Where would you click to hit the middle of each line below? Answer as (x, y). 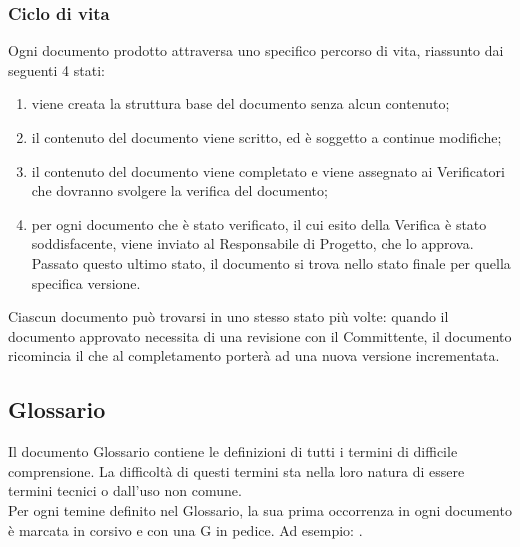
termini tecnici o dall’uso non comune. (125, 490)
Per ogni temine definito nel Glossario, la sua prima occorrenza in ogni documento (260, 509)
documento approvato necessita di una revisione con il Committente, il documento (260, 335)
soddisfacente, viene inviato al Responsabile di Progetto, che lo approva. (252, 243)
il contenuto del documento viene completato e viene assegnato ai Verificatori (268, 170)
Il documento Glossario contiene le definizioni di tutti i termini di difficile (233, 451)
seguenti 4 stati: (56, 69)
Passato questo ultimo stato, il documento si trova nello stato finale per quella (271, 262)
